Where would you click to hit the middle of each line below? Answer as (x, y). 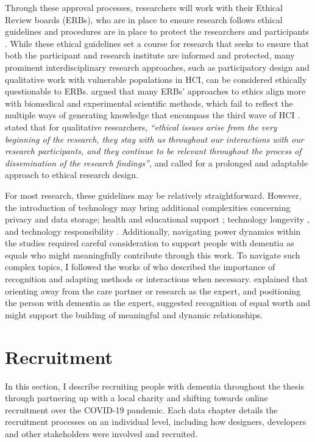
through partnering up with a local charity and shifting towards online (136, 398)
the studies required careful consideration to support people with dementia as (150, 243)
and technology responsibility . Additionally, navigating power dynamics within (153, 231)
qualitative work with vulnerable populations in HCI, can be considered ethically (156, 79)
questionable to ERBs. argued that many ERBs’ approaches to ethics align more (155, 91)
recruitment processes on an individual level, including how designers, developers (156, 422)
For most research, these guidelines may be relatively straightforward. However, (153, 195)
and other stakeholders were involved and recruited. (101, 433)
